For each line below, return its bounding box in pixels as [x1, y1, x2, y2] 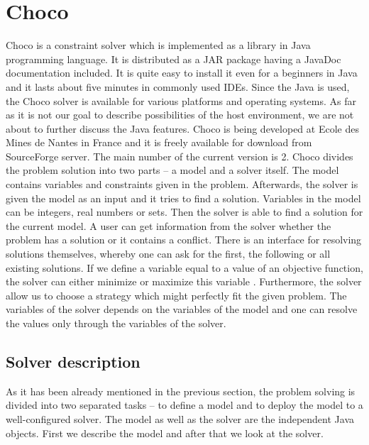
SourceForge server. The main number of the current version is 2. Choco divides [6, 148, 353, 163]
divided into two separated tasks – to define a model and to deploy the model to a [6, 397, 363, 412]
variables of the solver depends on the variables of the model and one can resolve [6, 302, 358, 317]
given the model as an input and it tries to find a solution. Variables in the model [6, 190, 361, 205]
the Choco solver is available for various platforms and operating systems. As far [6, 93, 356, 108]
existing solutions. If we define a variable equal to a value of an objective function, [6, 260, 363, 275]
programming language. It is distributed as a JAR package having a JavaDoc [6, 51, 341, 66]
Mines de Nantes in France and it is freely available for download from [6, 135, 312, 150]
